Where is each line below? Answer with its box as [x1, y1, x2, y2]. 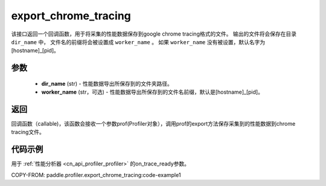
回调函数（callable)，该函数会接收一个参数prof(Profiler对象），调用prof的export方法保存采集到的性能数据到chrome [11, 120, 296, 127]
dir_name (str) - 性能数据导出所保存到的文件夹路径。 [41, 80, 173, 87]
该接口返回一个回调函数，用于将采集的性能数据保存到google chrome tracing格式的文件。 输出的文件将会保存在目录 [11, 30, 297, 37]
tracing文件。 [11, 129, 45, 136]
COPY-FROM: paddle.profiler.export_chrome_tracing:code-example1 [11, 171, 181, 178]
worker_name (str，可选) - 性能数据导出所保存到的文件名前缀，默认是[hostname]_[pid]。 [41, 88, 264, 96]
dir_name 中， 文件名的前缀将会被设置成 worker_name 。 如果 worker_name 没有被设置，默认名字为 [11, 38, 266, 45]
